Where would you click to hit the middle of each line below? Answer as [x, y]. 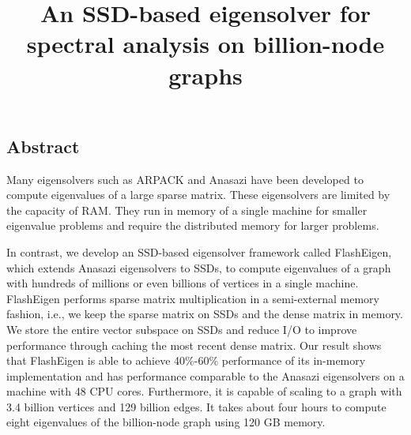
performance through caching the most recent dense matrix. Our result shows [194, 345]
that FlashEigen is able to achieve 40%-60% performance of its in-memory [186, 360]
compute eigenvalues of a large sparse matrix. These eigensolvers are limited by [198, 195]
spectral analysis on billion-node [205, 44]
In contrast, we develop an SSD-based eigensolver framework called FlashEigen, [199, 251]
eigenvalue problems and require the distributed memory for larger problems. [193, 225]
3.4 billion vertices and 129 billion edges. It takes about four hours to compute [196, 406]
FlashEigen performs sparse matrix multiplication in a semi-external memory [193, 298]
